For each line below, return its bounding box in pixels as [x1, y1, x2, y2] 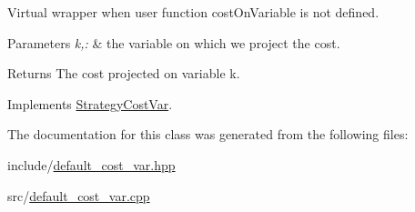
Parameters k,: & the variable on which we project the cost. [7, 33, 340, 52]
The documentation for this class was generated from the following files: [7, 125, 409, 144]
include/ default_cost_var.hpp [7, 155, 176, 174]
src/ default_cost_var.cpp [7, 186, 150, 205]
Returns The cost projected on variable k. [7, 64, 240, 83]
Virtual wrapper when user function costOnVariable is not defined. [7, 3, 380, 21]
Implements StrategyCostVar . [7, 94, 173, 113]
